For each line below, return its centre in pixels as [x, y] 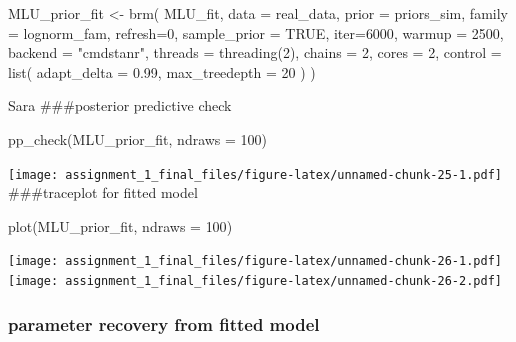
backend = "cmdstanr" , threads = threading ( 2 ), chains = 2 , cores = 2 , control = [255, 52]
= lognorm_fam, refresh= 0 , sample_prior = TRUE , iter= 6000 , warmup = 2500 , [256, 32]
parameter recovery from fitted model [164, 323]
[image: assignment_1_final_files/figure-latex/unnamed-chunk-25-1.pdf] [255, 174]
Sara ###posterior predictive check [120, 105]
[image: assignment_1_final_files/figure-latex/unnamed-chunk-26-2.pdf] [255, 281]
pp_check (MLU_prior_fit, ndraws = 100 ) [138, 138]
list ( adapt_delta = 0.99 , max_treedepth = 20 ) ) [162, 71]
